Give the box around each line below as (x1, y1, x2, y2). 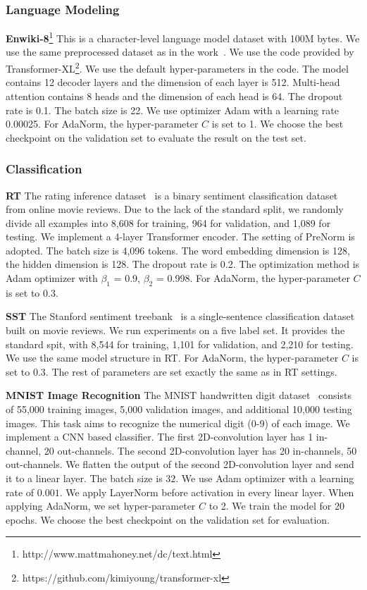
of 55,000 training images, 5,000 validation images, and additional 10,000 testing (6, 402, 352, 417)
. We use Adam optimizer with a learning (175, 470, 354, 485)
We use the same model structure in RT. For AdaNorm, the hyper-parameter (6, 350, 339, 365)
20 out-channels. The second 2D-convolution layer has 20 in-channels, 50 (44, 443, 357, 457)
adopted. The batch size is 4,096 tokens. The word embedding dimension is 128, (6, 242, 350, 257)
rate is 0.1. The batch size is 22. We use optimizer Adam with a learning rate (6, 102, 339, 117)
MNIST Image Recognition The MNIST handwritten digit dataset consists (6, 388, 352, 402)
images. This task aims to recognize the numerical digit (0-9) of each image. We (6, 415, 350, 430)
